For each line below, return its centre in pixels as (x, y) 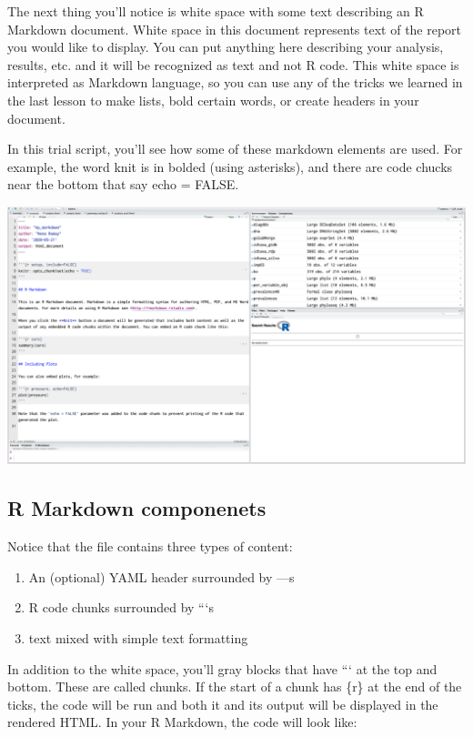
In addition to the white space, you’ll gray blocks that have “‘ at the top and (222, 668)
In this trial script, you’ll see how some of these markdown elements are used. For (235, 149)
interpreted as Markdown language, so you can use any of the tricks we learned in (235, 82)
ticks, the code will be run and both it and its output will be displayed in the (223, 704)
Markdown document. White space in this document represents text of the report (235, 29)
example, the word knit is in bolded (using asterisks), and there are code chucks (230, 166)
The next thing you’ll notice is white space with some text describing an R (216, 11)
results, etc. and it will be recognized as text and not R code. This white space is (233, 64)
